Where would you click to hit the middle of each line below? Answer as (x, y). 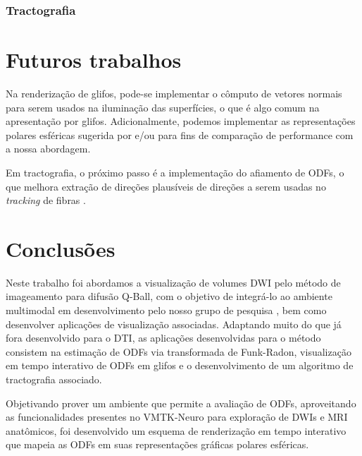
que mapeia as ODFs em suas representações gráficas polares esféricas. (157, 444)
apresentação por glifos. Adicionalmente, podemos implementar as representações (181, 121)
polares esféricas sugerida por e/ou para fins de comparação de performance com (180, 134)
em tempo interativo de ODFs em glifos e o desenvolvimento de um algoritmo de (180, 365)
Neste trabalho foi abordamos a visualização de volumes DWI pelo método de (173, 282)
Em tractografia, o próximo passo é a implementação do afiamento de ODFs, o (175, 172)
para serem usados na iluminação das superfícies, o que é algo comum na (163, 107)
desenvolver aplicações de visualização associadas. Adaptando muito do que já (174, 324)
